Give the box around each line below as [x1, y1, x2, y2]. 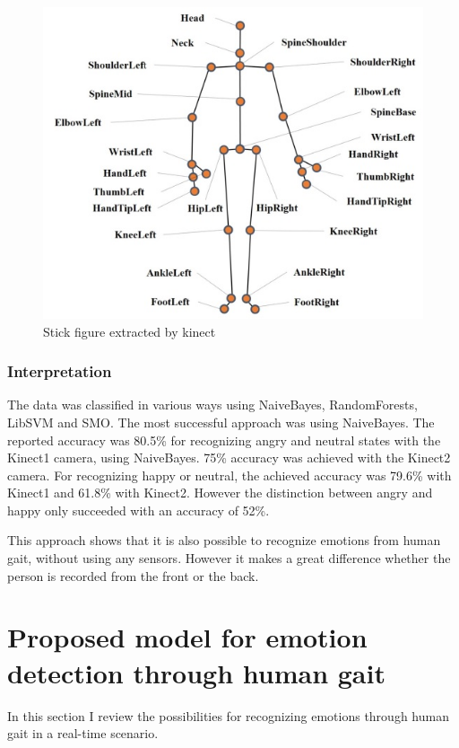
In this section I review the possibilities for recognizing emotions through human [7, 706, 449, 725]
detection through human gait [7, 654, 385, 691]
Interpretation [7, 360, 112, 383]
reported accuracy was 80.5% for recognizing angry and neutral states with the [7, 430, 441, 449]
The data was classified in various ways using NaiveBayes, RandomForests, [7, 395, 418, 414]
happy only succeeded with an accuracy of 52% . [7, 500, 270, 519]
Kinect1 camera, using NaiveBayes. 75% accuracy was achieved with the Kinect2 [7, 448, 451, 467]
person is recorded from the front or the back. [7, 566, 259, 585]
